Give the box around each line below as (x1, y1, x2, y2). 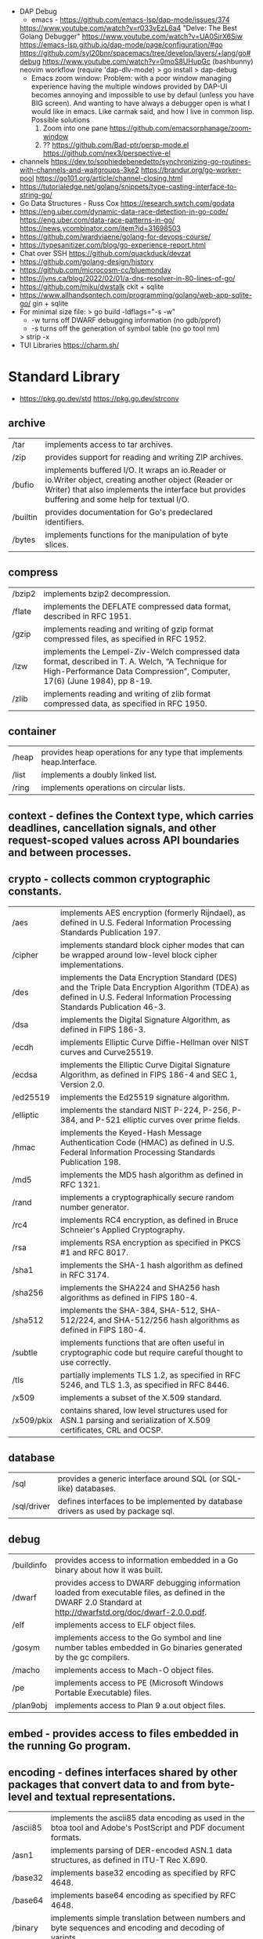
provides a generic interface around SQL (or (57, 1473, 221, 1484)
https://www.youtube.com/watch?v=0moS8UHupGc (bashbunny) (41, 57, 254, 66)
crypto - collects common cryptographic (8, 873, 211, 886)
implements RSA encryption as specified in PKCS (59, 1237, 241, 1248)
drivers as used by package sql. (57, 1505, 175, 1516)
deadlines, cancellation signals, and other (8, 821, 217, 835)
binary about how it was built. (54, 1564, 163, 1575)
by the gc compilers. (54, 1652, 131, 1663)
